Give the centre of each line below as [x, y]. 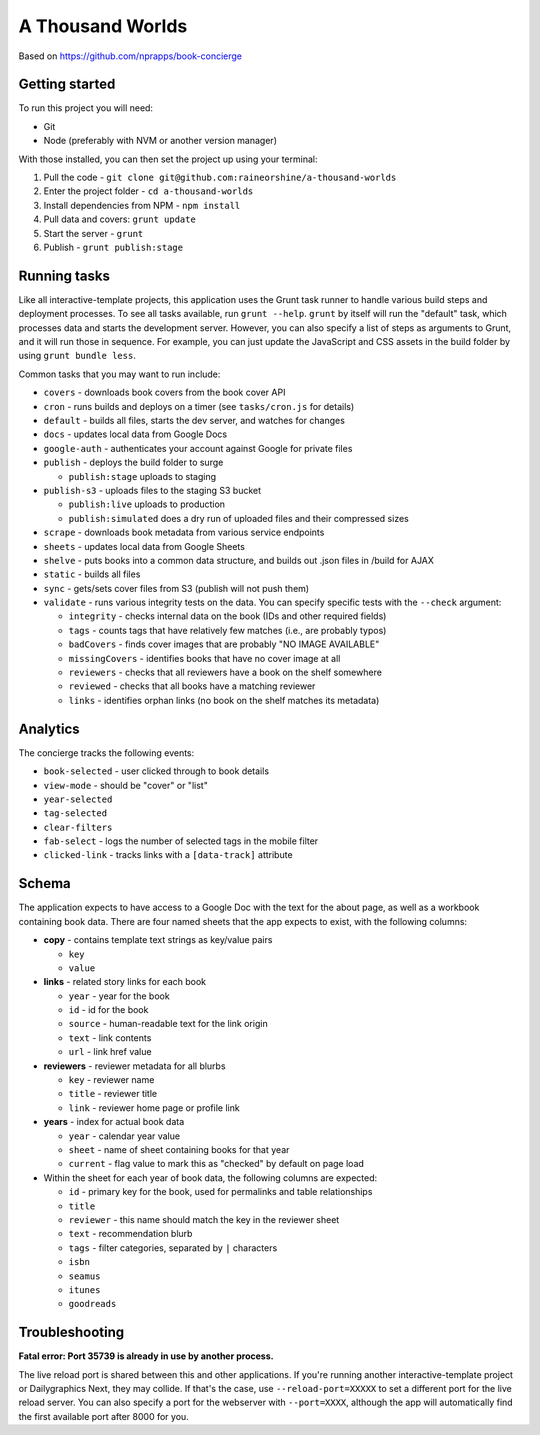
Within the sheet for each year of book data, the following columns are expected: [210, 1177]
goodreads [92, 1304]
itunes [84, 1289]
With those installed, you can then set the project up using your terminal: [168, 159]
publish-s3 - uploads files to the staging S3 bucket [152, 490]
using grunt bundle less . [77, 356]
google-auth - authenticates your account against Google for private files [198, 448]
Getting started [67, 84]
